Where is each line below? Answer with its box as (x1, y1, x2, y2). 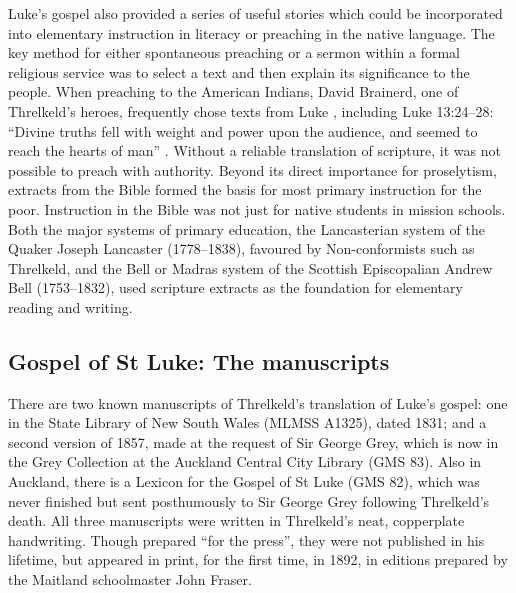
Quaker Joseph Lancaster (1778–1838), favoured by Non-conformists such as (8, 238, 475, 259)
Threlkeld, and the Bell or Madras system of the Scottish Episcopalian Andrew (8, 257, 493, 278)
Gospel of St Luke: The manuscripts (8, 345, 390, 376)
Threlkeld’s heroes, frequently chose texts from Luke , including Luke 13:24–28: (8, 100, 494, 121)
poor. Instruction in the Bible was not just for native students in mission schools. (8, 198, 506, 219)
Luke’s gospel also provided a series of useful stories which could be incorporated (8, 3, 503, 23)
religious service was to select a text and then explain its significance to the (8, 61, 470, 82)
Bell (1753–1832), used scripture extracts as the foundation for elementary (8, 277, 463, 298)
